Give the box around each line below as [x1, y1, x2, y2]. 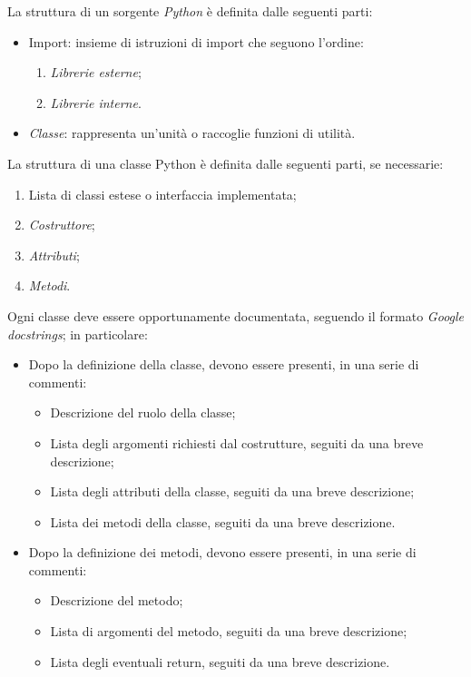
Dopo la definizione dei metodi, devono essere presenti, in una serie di [28, 543, 417, 562]
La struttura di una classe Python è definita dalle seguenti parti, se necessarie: [7, 153, 444, 172]
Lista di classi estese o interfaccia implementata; [28, 184, 297, 203]
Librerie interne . [50, 93, 142, 112]
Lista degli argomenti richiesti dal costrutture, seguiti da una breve [50, 433, 424, 452]
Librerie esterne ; [50, 63, 142, 82]
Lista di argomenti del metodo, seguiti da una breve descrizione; [50, 622, 407, 641]
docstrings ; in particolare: [7, 324, 148, 343]
